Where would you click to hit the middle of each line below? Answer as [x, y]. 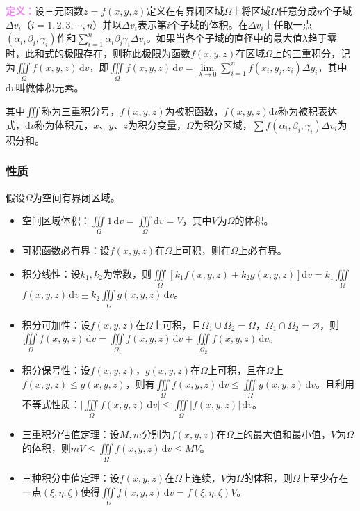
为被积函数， [194, 110]
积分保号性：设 [56, 370]
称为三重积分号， [81, 110]
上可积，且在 [237, 370]
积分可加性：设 [56, 324]
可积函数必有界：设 [66, 250]
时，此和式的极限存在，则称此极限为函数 [98, 53]
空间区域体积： [56, 220]
